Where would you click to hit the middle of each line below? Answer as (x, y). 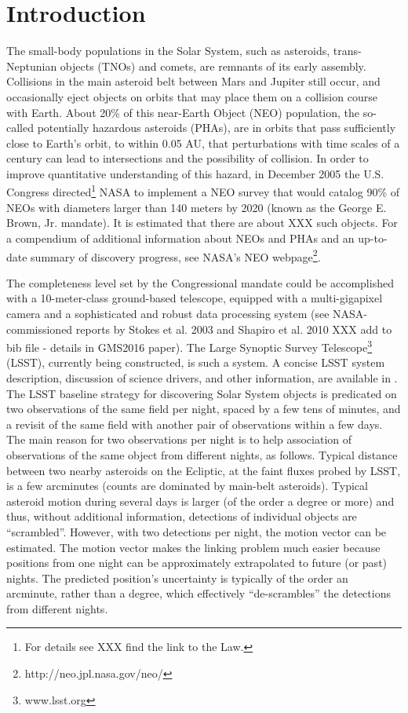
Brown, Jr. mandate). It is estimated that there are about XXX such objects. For (202, 223)
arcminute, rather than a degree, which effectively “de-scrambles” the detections (199, 593)
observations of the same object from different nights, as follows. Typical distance (202, 454)
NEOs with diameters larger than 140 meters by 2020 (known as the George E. (197, 207)
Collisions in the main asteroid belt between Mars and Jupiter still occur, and (193, 81)
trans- (347, 51)
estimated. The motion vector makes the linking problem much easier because (193, 547)
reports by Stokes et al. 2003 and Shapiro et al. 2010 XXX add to (234, 329)
